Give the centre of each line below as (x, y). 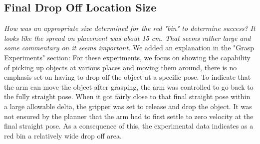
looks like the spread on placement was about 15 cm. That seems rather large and (128, 38)
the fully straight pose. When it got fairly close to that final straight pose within (127, 96)
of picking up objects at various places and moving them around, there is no (121, 67)
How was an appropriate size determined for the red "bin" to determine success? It (130, 28)
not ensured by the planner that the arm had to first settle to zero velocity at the (129, 116)
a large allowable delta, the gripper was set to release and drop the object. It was (128, 106)
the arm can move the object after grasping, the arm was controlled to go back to (129, 86)
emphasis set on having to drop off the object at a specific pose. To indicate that (128, 77)
